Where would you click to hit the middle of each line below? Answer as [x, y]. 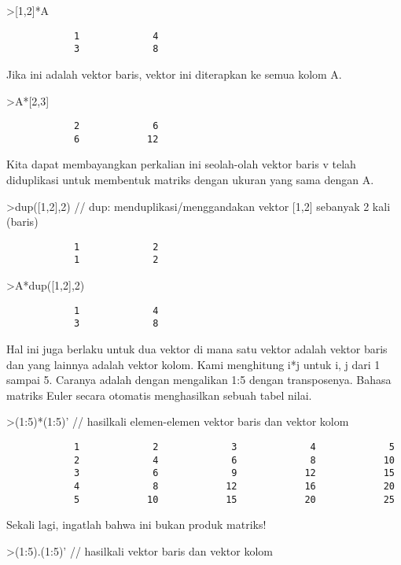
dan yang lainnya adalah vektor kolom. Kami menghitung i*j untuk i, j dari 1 [193, 364]
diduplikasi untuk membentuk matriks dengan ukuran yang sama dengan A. [190, 179]
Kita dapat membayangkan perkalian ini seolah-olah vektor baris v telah [181, 164]
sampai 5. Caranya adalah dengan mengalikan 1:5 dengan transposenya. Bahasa [199, 380]
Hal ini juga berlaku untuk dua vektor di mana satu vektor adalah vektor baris [197, 349]
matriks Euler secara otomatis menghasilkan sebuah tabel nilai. [159, 395]
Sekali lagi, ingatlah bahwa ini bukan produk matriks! [136, 524]
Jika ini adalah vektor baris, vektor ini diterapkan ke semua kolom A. [174, 74]
